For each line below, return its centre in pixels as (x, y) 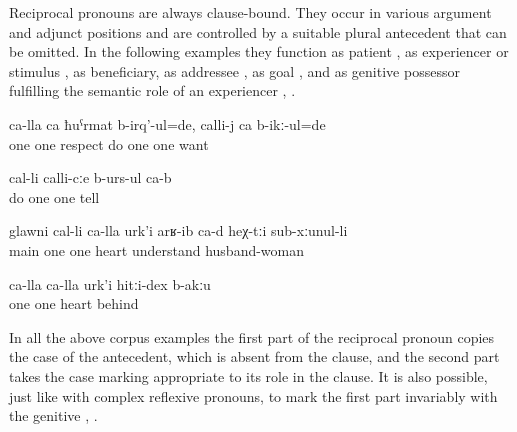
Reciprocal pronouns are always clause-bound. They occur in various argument (250, 12)
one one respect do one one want (109, 143)
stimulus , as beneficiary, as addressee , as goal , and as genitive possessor (234, 70)
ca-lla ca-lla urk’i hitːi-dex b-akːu (110, 283)
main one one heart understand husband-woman (157, 249)
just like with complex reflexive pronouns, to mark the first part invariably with (253, 395)
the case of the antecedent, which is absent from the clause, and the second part (254, 356)
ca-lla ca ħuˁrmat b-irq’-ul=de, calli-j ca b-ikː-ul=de (167, 123)
